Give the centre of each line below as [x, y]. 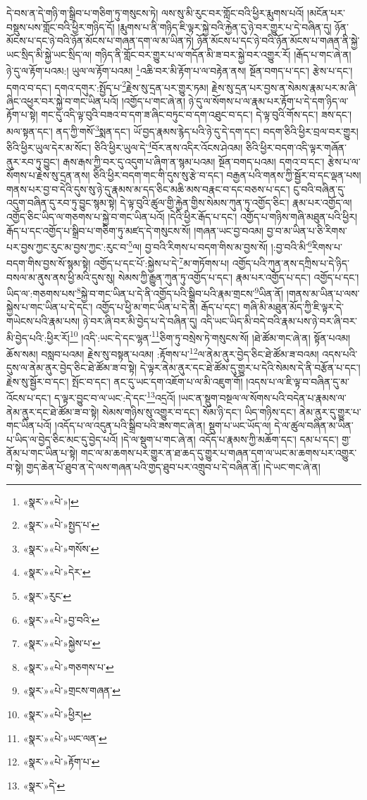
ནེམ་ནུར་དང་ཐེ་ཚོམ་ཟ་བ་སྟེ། [53, 411]
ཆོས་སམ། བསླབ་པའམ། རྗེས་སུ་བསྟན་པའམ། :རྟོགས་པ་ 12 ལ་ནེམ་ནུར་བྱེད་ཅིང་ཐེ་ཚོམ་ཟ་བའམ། [163, 352]
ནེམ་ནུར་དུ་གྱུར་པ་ [330, 411]
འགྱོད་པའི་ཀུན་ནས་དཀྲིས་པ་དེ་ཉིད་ [291, 263]
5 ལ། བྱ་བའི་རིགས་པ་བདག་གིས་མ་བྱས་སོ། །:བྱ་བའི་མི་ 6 [220, 246]
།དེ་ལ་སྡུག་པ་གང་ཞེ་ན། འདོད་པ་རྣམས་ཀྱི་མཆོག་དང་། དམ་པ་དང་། [230, 439]
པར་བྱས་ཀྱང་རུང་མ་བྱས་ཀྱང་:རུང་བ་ [68, 246]
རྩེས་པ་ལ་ [344, 161]
